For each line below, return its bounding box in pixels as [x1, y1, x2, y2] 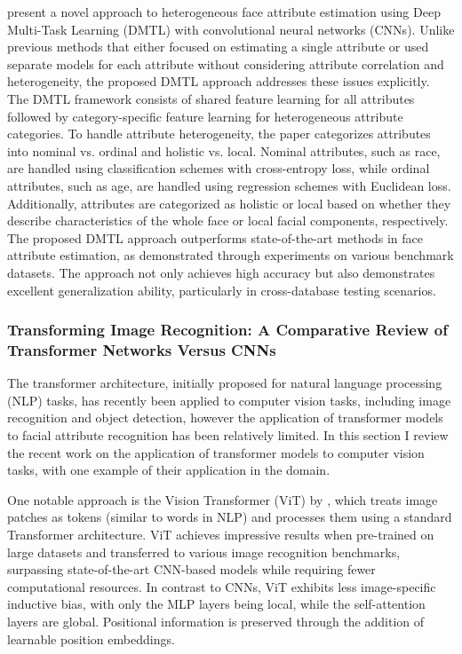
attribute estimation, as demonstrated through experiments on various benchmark [7, 246, 454, 264]
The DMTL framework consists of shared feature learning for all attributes [7, 89, 415, 107]
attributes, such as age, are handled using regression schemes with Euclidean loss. [7, 176, 451, 194]
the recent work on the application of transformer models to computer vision [7, 443, 425, 461]
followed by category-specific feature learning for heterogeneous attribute [7, 106, 403, 125]
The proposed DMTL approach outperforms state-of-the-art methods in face [7, 228, 423, 247]
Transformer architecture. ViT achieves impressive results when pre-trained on [7, 524, 434, 543]
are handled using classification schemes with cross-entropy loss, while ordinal [7, 159, 430, 177]
